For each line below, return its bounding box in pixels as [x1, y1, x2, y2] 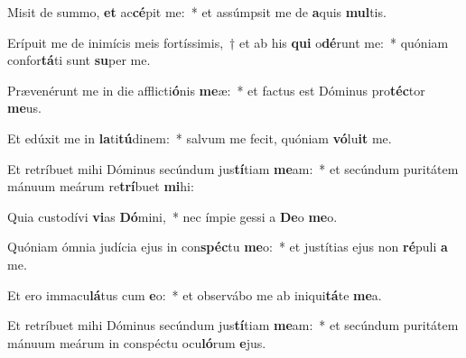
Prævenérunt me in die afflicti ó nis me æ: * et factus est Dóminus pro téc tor [7, 80, 425, 99]
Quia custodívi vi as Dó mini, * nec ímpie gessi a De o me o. [7, 207, 338, 225]
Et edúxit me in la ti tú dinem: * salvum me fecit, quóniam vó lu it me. [7, 128, 392, 147]
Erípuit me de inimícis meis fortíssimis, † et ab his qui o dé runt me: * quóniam [7, 32, 449, 51]
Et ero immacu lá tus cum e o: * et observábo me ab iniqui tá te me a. [7, 285, 382, 304]
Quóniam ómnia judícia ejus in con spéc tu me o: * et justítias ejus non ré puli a [7, 237, 448, 256]
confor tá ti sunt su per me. [7, 50, 151, 69]
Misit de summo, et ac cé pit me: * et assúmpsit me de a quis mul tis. [7, 3, 387, 21]
